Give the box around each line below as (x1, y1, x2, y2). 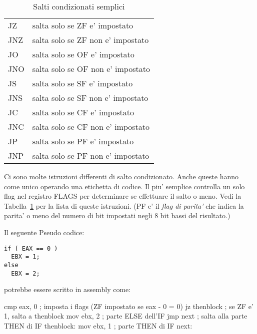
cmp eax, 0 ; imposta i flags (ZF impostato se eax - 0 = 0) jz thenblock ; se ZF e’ (4, 301, 253, 311)
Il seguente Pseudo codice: (4, 227, 84, 237)
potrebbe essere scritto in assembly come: (4, 284, 131, 295)
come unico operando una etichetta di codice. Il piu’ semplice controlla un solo (4, 181, 245, 191)
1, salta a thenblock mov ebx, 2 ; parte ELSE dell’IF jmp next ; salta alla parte (4, 311, 247, 321)
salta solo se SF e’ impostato (32, 77, 133, 89)
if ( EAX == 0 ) (4, 245, 58, 252)
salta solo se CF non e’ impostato (32, 121, 150, 132)
